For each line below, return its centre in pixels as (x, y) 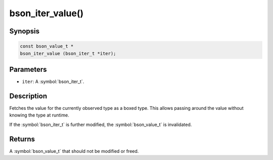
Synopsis (25, 31)
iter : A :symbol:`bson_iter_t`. (53, 82)
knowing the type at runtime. (39, 115)
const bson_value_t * (47, 46)
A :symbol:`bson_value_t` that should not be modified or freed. (74, 151)
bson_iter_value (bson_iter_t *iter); (68, 53)
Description (28, 96)
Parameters (28, 69)
